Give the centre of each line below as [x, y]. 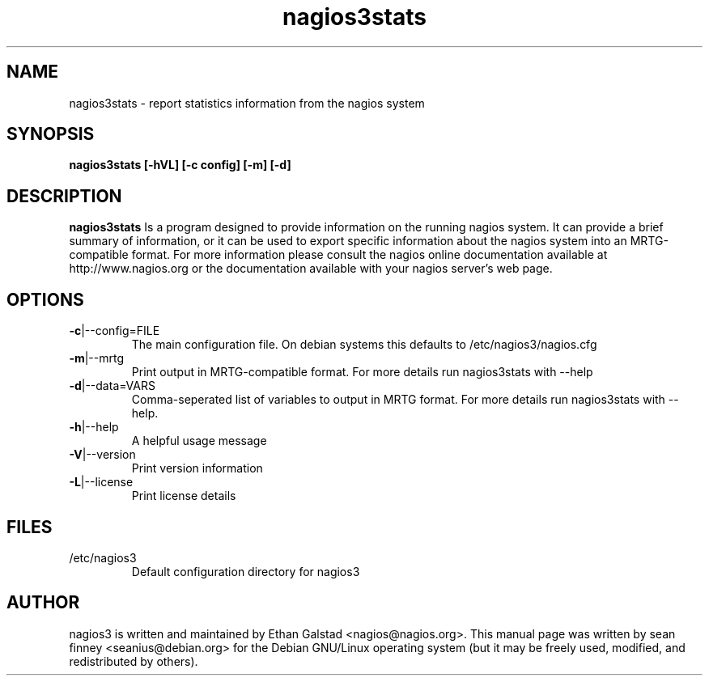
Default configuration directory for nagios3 [246, 571]
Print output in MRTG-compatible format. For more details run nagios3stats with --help [362, 372]
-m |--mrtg [97, 358]
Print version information [197, 468]
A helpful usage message [199, 441]
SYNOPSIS [51, 134]
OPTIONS [45, 299]
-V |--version [102, 455]
